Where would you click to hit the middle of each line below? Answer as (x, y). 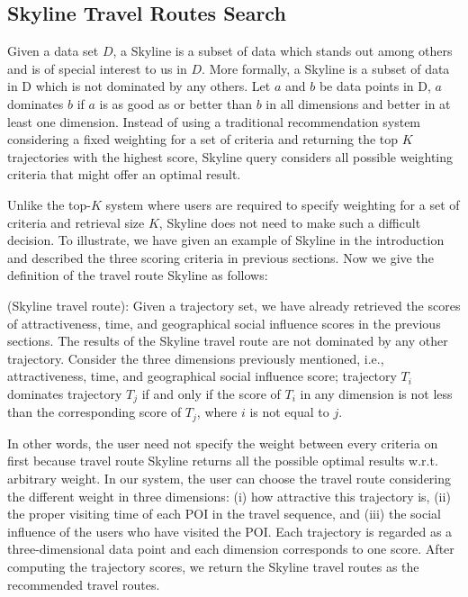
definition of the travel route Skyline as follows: (138, 275)
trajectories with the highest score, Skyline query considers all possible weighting (230, 156)
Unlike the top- (49, 204)
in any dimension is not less (376, 393)
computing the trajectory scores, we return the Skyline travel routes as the (213, 566)
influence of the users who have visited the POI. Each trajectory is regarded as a (230, 531)
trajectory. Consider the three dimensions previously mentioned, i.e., (196, 358)
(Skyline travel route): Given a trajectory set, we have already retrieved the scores (234, 305)
